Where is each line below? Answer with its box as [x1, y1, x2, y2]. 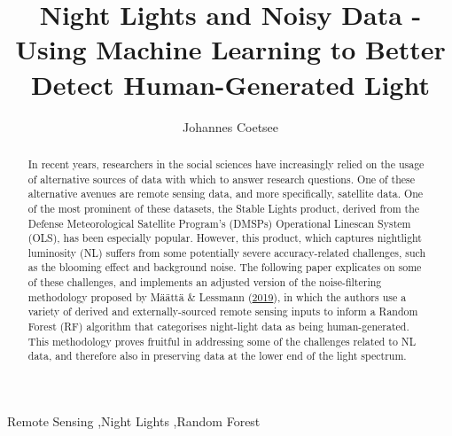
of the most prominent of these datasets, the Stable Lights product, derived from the [27, 200, 420, 215]
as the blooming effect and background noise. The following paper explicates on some [27, 260, 422, 275]
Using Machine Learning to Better [15, 31, 446, 67]
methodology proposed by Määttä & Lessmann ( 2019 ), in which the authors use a [27, 289, 407, 304]
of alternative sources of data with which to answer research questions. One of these [27, 171, 416, 186]
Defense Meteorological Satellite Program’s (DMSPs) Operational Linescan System [27, 215, 411, 230]
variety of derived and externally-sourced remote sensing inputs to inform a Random [27, 304, 418, 319]
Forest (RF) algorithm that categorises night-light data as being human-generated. [27, 319, 409, 334]
